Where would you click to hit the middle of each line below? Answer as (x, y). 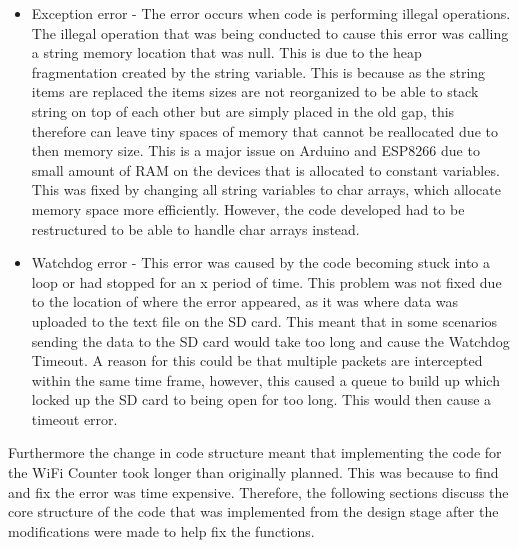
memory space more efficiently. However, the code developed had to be (248, 208)
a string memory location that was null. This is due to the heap (226, 52)
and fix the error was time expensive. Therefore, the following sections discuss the (258, 491)
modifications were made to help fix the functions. (161, 530)
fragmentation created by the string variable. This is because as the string (258, 71)
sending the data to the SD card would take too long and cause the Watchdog (270, 340)
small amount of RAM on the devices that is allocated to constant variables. (265, 169)
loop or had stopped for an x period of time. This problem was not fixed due (266, 281)
